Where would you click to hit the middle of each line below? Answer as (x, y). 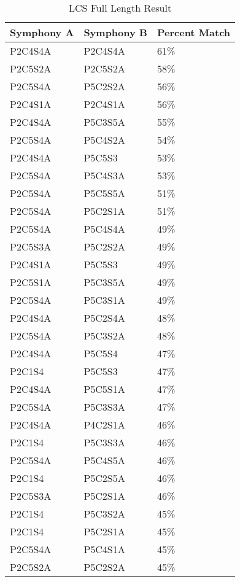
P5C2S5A (104, 478)
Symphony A (42, 32)
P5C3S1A (104, 300)
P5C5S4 (101, 353)
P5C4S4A (104, 229)
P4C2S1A (104, 425)
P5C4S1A (104, 549)
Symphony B (115, 32)
